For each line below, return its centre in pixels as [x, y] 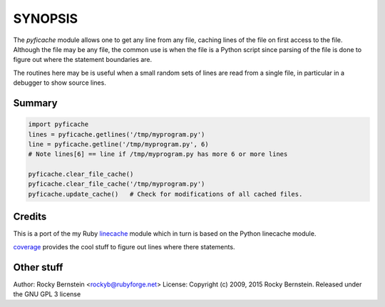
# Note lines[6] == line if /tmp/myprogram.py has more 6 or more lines [158, 154]
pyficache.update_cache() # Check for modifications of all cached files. [165, 194]
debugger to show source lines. [60, 83]
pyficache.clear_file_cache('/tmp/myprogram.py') [117, 184]
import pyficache [58, 124]
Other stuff [38, 267]
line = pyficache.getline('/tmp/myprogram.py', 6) [119, 144]
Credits [30, 217]
